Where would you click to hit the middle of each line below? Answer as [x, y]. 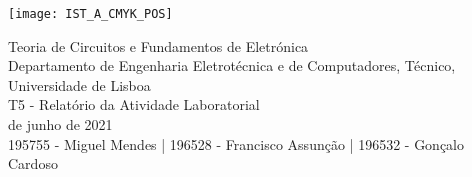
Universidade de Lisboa [79, 84]
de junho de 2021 [60, 124]
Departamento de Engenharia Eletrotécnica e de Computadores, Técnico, [232, 65]
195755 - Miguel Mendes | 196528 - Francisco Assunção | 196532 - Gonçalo [236, 143]
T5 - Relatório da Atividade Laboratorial [134, 104]
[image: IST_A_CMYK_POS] [90, 14]
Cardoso [33, 163]
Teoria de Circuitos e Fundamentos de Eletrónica [158, 45]
